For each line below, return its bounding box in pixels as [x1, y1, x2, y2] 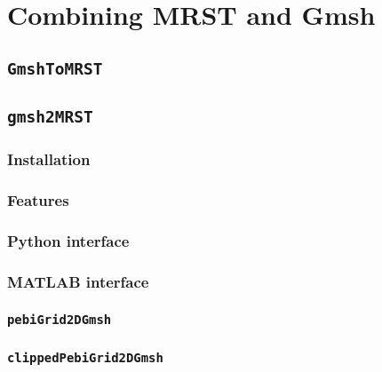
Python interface [7, 229, 130, 251]
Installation [7, 148, 91, 170]
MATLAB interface [7, 270, 149, 292]
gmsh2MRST [7, 107, 93, 127]
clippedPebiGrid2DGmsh [7, 350, 163, 365]
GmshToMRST [7, 59, 103, 78]
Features [7, 188, 69, 210]
